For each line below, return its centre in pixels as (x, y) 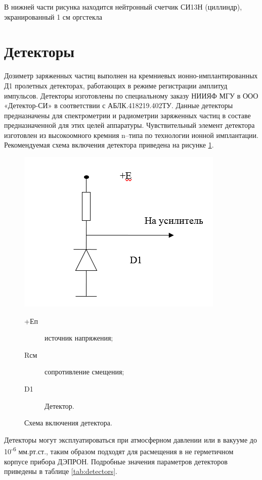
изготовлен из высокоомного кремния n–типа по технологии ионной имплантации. (131, 135)
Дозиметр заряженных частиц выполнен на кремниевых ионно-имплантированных (131, 76)
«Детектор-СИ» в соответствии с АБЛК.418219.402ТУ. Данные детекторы (119, 105)
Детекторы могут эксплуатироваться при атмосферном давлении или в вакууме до (130, 439)
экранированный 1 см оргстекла (53, 16)
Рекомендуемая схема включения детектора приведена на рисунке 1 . (109, 145)
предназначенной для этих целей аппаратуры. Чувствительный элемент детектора (129, 125)
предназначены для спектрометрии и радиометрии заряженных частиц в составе (127, 115)
